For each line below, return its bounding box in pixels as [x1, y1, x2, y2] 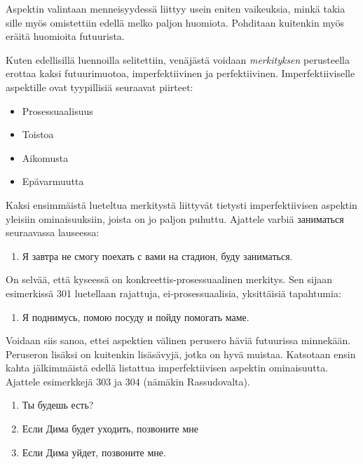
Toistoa [22, 127, 54, 142]
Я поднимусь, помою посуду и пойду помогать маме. [22, 309, 249, 324]
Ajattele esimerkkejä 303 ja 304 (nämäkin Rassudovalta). [6, 374, 250, 388]
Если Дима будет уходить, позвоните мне [22, 421, 199, 436]
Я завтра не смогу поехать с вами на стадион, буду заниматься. [22, 248, 293, 263]
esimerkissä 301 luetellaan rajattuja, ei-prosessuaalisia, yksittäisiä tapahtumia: [6, 285, 341, 300]
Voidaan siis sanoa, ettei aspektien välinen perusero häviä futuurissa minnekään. [6, 333, 351, 348]
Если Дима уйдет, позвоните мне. [22, 444, 166, 459]
